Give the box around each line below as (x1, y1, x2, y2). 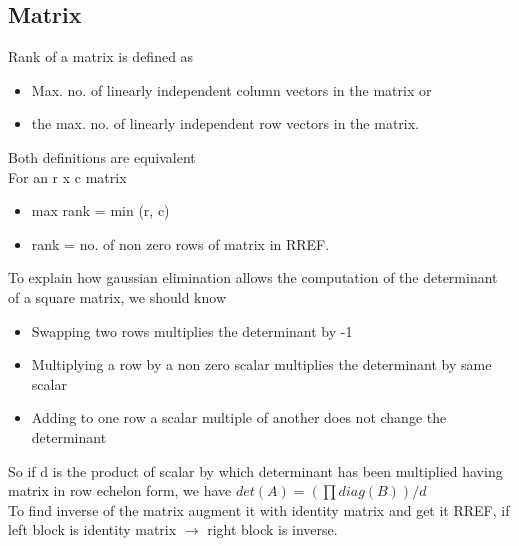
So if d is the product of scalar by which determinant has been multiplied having (8, 460, 503, 481)
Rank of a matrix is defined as (8, 46, 194, 67)
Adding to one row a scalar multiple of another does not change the (31, 407, 447, 428)
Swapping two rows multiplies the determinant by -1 (31, 320, 353, 341)
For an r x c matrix (8, 166, 127, 187)
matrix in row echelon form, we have (8, 480, 232, 501)
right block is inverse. (207, 519, 338, 540)
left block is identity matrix (8, 519, 177, 540)
